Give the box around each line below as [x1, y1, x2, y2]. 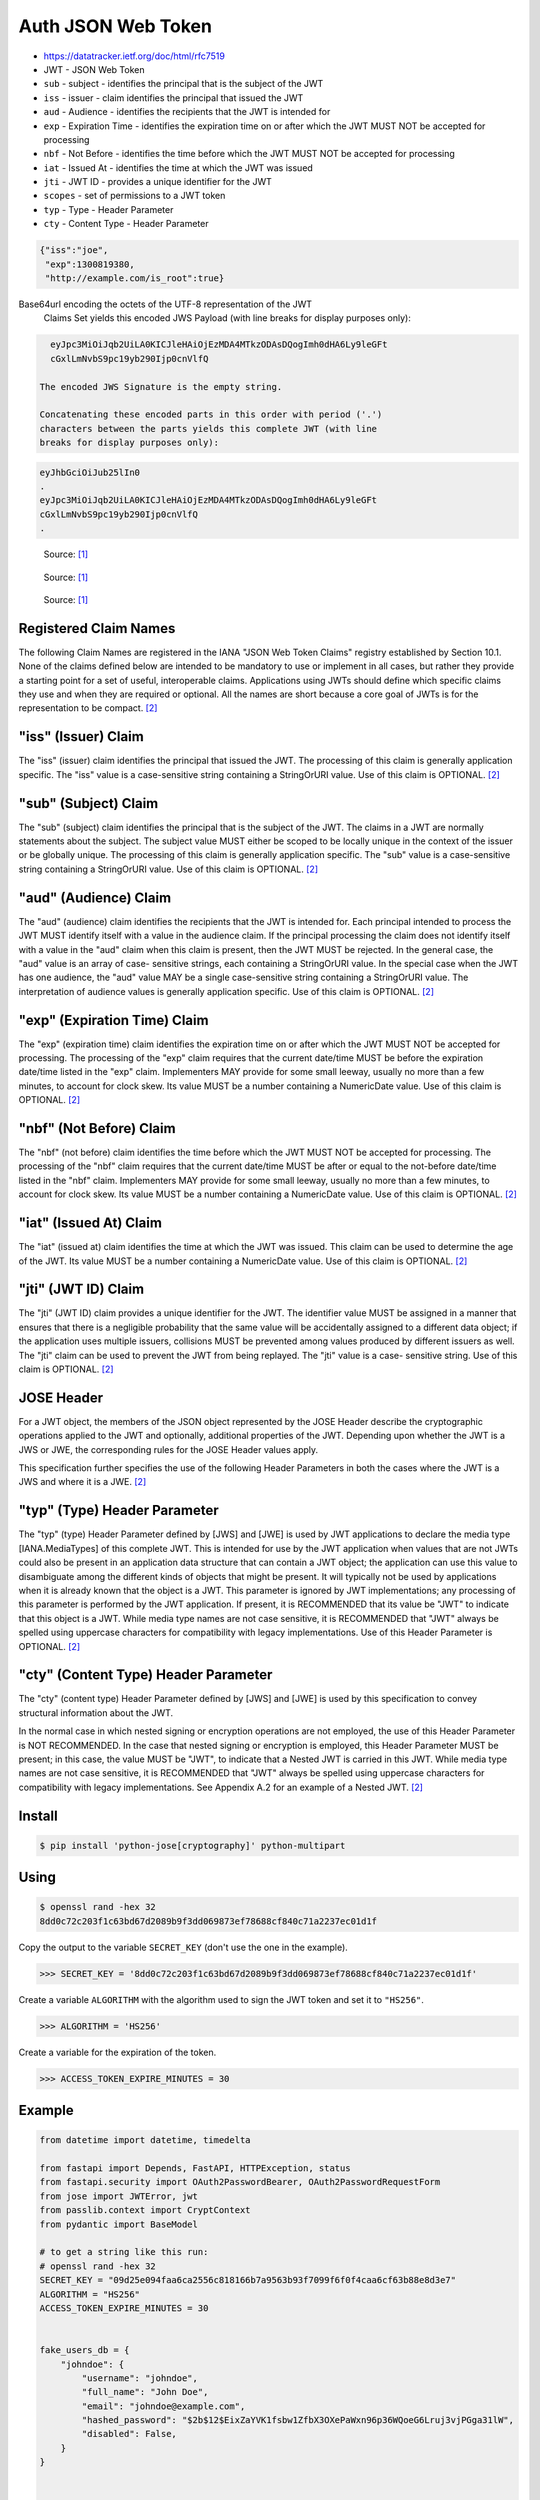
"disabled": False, [81, 2428, 177, 2440]
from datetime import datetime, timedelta [39, 2135, 251, 2146]
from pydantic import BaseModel [39, 2218, 199, 2230]
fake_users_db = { [39, 2345, 130, 2356]
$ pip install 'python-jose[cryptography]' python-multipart [39, 1840, 346, 1851]
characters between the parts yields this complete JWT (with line [39, 423, 378, 434]
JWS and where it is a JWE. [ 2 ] [18, 1476, 147, 1488]
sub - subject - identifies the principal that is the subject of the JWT [43, 78, 324, 90]
